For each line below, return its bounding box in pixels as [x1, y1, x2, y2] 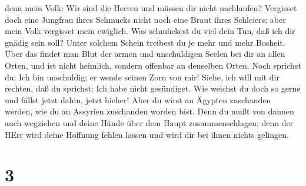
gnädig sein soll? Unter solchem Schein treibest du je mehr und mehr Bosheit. [5, 36, 285, 48]
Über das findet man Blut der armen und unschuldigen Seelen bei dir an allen [5, 48, 285, 60]
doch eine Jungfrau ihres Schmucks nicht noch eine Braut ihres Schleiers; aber [5, 13, 286, 25]
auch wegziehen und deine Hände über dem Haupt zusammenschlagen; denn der [5, 116, 294, 128]
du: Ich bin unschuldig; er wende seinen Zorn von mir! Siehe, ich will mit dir [5, 70, 280, 83]
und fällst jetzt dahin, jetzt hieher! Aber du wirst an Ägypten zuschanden [5, 93, 271, 106]
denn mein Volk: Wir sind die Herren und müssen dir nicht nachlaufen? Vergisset [5, 2, 297, 13]
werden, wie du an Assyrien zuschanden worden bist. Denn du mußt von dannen [5, 105, 294, 117]
